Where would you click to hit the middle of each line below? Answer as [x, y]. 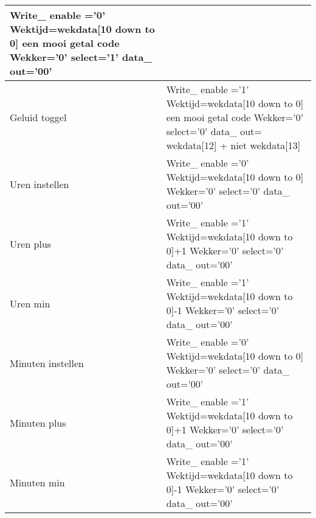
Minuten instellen [47, 363]
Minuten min [37, 482]
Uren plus [31, 243]
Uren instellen [39, 184]
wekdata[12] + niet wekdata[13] [233, 145]
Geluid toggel [38, 117]
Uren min [30, 303]
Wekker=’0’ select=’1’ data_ [81, 57]
